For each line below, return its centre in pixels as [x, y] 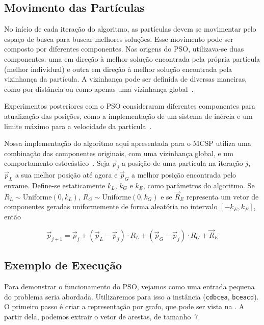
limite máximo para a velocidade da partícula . [78, 126]
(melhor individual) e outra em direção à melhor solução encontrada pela [118, 69]
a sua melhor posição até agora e [66, 175]
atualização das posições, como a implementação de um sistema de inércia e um [128, 116]
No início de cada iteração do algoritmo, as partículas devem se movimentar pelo [130, 29]
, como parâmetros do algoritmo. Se [199, 185]
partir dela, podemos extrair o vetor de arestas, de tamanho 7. [102, 316]
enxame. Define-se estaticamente [55, 185]
